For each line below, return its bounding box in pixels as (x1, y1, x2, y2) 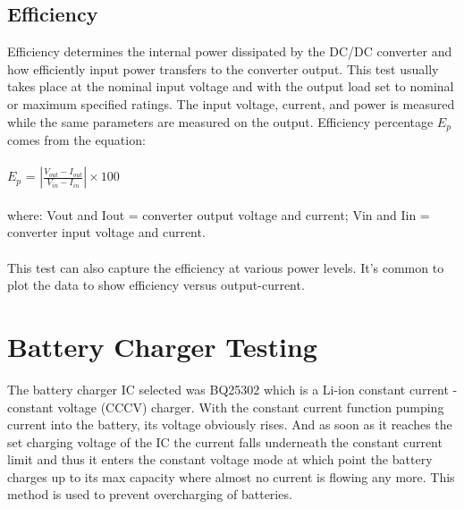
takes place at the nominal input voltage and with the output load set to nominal (7, 77, 454, 96)
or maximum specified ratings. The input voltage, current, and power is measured (7, 94, 455, 113)
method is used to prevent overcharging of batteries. (7, 485, 292, 504)
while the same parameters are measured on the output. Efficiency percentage (7, 112, 434, 131)
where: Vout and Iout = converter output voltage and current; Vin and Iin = (7, 205, 430, 224)
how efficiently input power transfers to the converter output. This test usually (7, 59, 439, 78)
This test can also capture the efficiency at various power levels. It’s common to (7, 258, 444, 276)
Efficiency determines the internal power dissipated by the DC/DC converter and (7, 42, 452, 61)
